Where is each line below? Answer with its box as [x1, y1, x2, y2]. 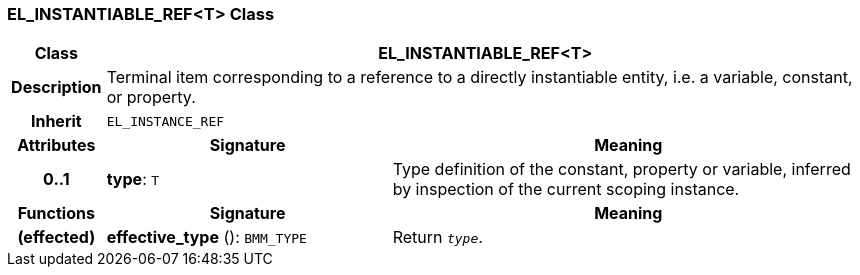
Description [11, 77, 102, 98]
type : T [106, 169, 160, 190]
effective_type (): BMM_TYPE [106, 227, 307, 248]
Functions [17, 203, 95, 224]
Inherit [30, 111, 82, 132]
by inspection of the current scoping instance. [392, 179, 740, 200]
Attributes [17, 135, 96, 156]
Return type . [392, 227, 483, 248]
